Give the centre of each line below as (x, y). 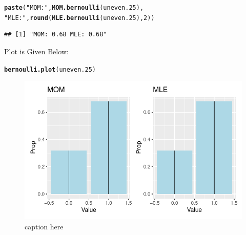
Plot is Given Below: (36, 51)
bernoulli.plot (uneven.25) (50, 69)
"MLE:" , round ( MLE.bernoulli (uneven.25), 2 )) (79, 18)
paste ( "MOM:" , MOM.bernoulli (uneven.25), (74, 8)
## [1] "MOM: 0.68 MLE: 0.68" (56, 35)
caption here (44, 226)
